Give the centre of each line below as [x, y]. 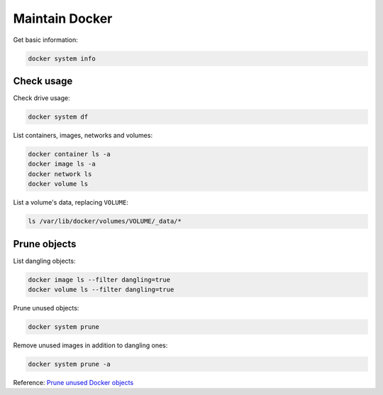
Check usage [43, 81]
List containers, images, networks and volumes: [83, 135]
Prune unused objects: [46, 308]
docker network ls [60, 174]
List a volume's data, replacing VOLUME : [71, 202]
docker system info [62, 58]
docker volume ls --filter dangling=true [101, 290]
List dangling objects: [44, 261]
